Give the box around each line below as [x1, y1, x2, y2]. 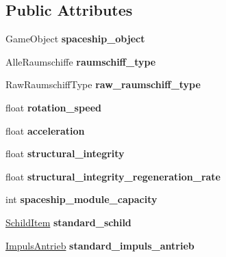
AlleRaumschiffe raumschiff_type [5, 54, 156, 68]
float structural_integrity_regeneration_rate [5, 169, 221, 183]
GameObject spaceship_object [5, 31, 145, 46]
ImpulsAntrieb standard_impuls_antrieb [5, 238, 194, 252]
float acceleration [5, 123, 85, 137]
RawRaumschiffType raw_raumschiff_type [5, 77, 201, 92]
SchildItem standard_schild [5, 215, 131, 229]
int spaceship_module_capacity [5, 192, 158, 206]
